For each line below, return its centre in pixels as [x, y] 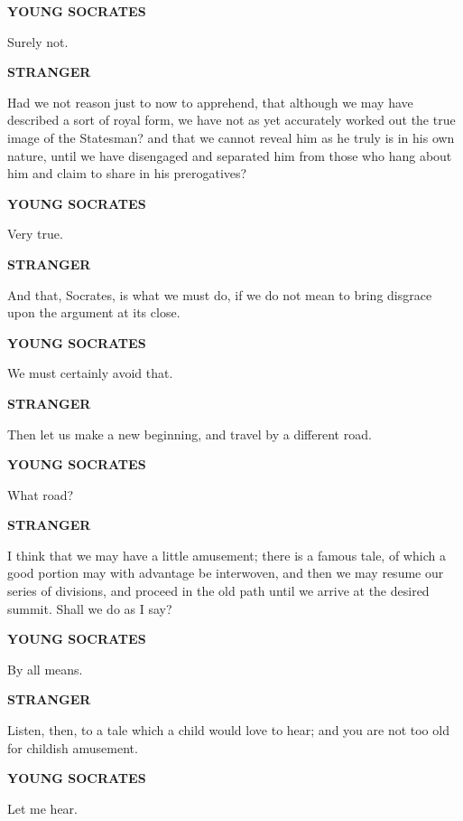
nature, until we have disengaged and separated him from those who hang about [230, 155]
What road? [41, 494]
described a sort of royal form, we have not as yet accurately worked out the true [231, 120]
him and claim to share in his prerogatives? [127, 173]
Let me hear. [42, 808]
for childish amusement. [73, 747]
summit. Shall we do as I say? [90, 608]
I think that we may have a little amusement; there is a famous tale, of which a [227, 555]
